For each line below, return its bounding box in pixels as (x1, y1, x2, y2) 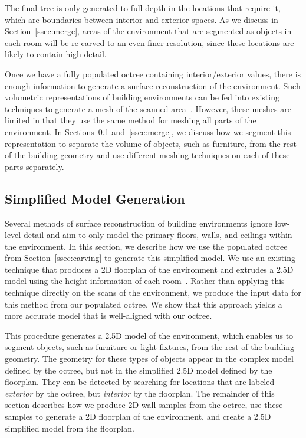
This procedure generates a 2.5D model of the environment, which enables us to (5, 329, 294, 341)
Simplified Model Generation (5, 189, 185, 207)
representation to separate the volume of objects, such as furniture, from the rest (5, 137, 297, 149)
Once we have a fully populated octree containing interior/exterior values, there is (5, 67, 301, 80)
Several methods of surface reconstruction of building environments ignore (5, 217, 272, 229)
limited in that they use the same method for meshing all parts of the (5, 114, 256, 126)
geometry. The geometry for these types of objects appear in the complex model (5, 352, 294, 365)
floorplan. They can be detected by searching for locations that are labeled (5, 375, 275, 388)
